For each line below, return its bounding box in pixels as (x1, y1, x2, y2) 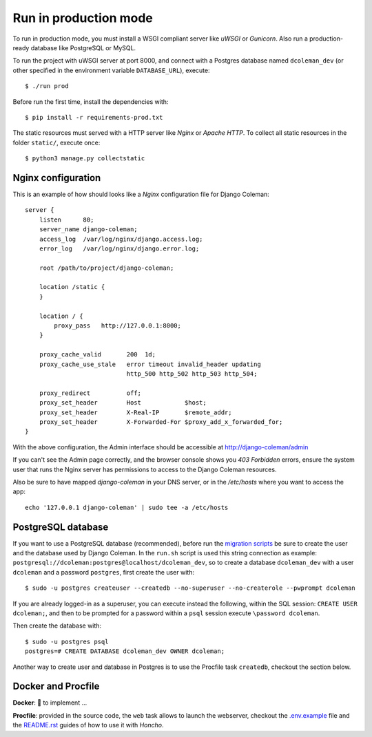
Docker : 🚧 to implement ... (12, 698, 87, 707)
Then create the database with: (12, 621, 102, 630)
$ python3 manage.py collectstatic (25, 155, 145, 162)
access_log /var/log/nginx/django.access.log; (39, 235, 203, 243)
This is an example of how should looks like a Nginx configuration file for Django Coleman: (12, 190, 270, 198)
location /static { (39, 283, 105, 291)
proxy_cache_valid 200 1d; (39, 351, 156, 359)
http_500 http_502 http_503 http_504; (126, 370, 258, 378)
